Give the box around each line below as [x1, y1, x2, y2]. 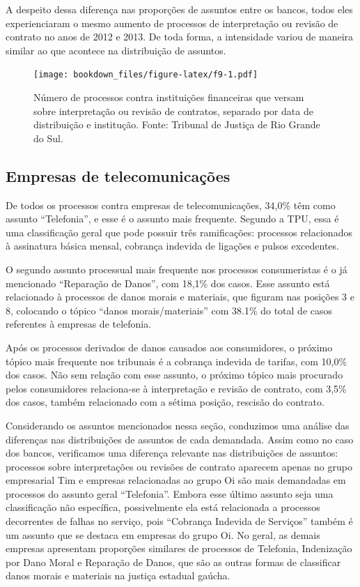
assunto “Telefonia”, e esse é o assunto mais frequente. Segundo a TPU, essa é [6, 211, 339, 226]
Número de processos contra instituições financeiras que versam [33, 90, 304, 105]
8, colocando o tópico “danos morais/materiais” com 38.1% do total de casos [6, 303, 333, 317]
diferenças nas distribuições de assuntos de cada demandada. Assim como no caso [6, 432, 354, 446]
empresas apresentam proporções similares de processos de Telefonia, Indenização [6, 541, 352, 556]
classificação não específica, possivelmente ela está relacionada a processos [6, 500, 320, 514]
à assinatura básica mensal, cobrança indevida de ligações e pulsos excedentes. [6, 238, 339, 253]
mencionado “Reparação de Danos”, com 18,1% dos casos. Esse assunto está [6, 275, 330, 290]
